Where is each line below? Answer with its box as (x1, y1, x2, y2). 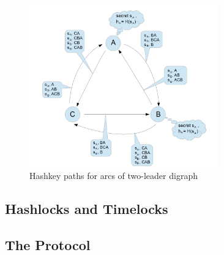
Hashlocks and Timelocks (5, 199, 168, 218)
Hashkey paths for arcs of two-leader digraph (29, 169, 198, 182)
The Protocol (5, 235, 91, 254)
